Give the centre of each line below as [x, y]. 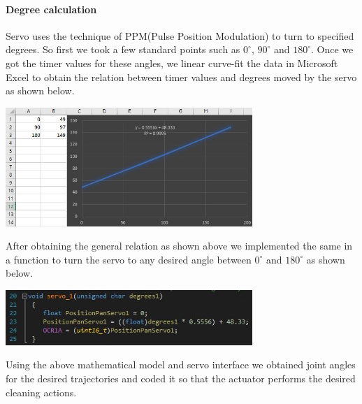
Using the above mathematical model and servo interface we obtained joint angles [181, 365]
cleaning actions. [41, 392]
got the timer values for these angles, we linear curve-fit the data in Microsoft [172, 63]
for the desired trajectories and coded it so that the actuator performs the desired [181, 378]
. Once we [332, 49]
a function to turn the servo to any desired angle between [129, 259]
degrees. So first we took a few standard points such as [123, 49]
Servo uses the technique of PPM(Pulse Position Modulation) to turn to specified [180, 35]
